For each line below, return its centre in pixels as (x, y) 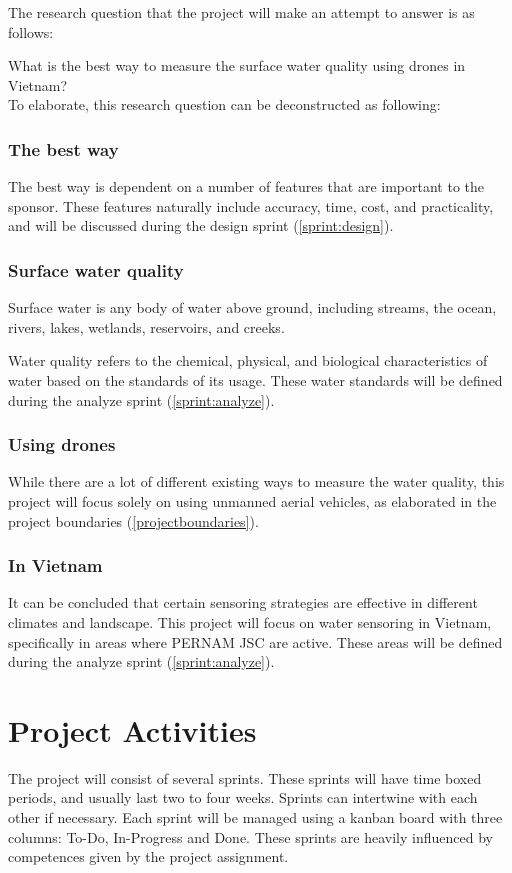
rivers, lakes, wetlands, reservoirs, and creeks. (146, 326)
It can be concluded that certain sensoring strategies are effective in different (243, 602)
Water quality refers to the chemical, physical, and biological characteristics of (248, 360)
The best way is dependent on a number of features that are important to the (246, 186)
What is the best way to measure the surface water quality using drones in (237, 65)
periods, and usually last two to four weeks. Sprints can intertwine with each (243, 797)
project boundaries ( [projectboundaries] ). (133, 520)
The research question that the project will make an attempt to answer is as (241, 12)
